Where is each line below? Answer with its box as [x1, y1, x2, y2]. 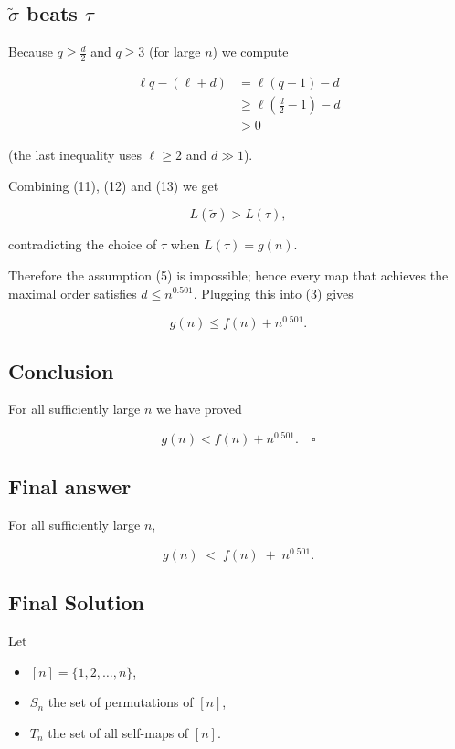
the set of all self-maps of [48, 723, 189, 742]
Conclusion [8, 356, 114, 385]
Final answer [8, 472, 132, 501]
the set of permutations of [48, 692, 194, 712]
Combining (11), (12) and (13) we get [8, 175, 219, 195]
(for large [149, 42, 201, 61]
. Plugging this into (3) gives [193, 283, 354, 302]
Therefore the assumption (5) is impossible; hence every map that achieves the [8, 265, 449, 284]
